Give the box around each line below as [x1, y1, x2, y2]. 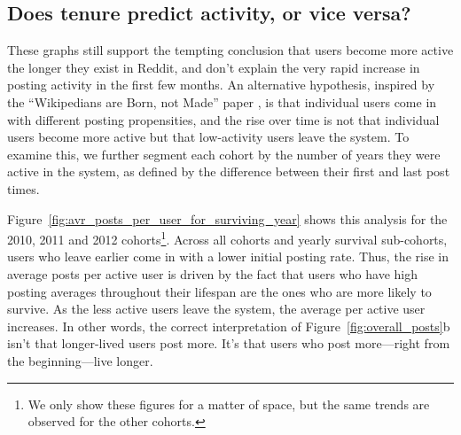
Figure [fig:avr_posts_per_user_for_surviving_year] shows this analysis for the [7, 209, 448, 228]
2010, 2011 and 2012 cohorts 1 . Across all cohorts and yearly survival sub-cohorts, [7, 228, 448, 248]
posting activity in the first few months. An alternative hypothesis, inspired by [7, 75, 435, 94]
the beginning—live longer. [7, 351, 153, 369]
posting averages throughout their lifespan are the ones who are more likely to [7, 282, 432, 300]
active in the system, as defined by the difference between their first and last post [7, 162, 450, 181]
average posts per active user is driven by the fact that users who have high [7, 264, 418, 283]
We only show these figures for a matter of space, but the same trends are [27, 394, 430, 413]
